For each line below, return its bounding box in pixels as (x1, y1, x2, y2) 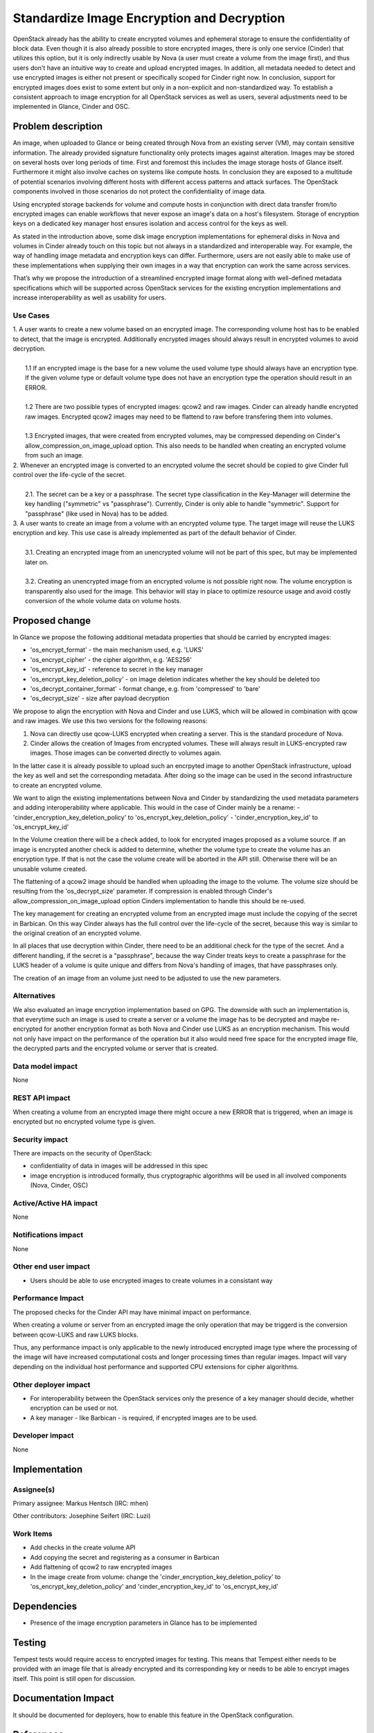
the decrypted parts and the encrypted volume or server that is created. (12, 1044, 218, 1053)
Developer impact (12, 1431, 74, 1440)
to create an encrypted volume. (12, 781, 103, 790)
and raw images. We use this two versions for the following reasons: (12, 717, 208, 725)
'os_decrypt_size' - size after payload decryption (30, 694, 170, 703)
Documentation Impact (12, 1692, 114, 1705)
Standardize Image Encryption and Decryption (12, 10, 285, 26)
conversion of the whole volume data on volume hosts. (25, 597, 181, 605)
